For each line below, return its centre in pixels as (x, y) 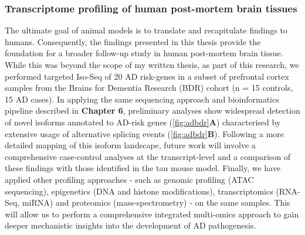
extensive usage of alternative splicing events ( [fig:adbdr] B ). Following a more (145, 133)
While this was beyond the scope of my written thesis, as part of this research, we (152, 64)
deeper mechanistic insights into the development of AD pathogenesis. (131, 225)
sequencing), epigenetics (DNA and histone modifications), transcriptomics (139, 191)
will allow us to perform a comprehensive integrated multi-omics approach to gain (152, 214)
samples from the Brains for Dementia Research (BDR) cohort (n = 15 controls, (149, 88)
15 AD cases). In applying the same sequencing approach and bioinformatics (142, 99)
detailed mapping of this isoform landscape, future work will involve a (130, 145)
